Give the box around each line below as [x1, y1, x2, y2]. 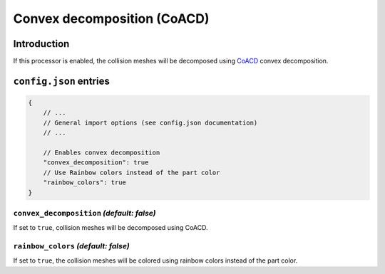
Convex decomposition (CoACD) [13, 11, 210, 26]
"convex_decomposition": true [43, 159, 149, 167]
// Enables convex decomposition [43, 149, 160, 157]
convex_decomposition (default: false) [13, 208, 156, 218]
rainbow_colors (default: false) [13, 241, 130, 251]
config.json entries [13, 75, 110, 87]
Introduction [13, 38, 70, 50]
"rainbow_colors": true [43, 179, 126, 186]
